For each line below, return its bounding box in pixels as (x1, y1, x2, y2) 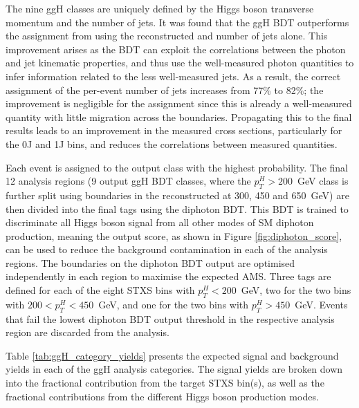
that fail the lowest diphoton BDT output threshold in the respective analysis (6, 311, 335, 326)
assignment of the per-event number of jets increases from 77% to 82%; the (6, 82, 324, 97)
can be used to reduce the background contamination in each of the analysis (6, 242, 328, 257)
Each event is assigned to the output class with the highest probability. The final (6, 160, 348, 174)
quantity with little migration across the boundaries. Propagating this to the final (6, 109, 352, 124)
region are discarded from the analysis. (6, 325, 169, 340)
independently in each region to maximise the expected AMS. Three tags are (6, 269, 331, 284)
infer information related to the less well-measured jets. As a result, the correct (6, 68, 341, 83)
